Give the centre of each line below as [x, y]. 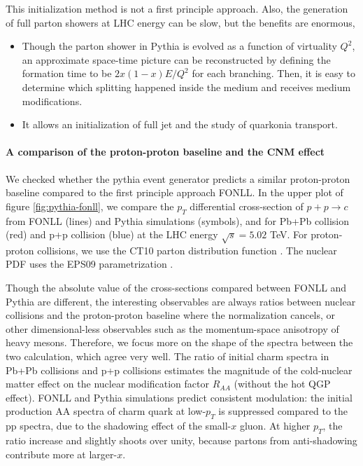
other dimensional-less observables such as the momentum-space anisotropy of [172, 328]
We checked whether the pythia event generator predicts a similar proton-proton [178, 178]
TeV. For [289, 234]
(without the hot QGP [282, 384]
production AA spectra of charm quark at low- [106, 411]
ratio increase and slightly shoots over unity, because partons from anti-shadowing [181, 440]
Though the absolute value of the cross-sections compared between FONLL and [176, 288]
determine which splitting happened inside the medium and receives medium [186, 87]
